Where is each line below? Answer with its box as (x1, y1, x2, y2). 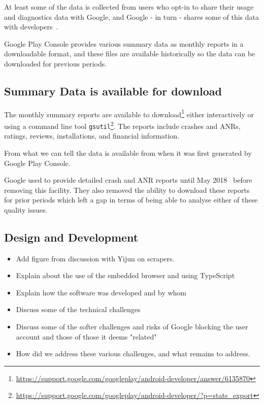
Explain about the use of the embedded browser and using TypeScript (16, 270, 235, 281)
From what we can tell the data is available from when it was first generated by (4, 147, 252, 158)
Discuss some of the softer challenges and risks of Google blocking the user (16, 321, 248, 332)
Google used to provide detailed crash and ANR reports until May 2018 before (4, 175, 252, 185)
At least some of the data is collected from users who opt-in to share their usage (4, 2, 254, 12)
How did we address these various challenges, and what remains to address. (16, 348, 250, 359)
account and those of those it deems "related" (16, 331, 157, 342)
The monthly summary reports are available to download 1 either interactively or (4, 107, 254, 119)
